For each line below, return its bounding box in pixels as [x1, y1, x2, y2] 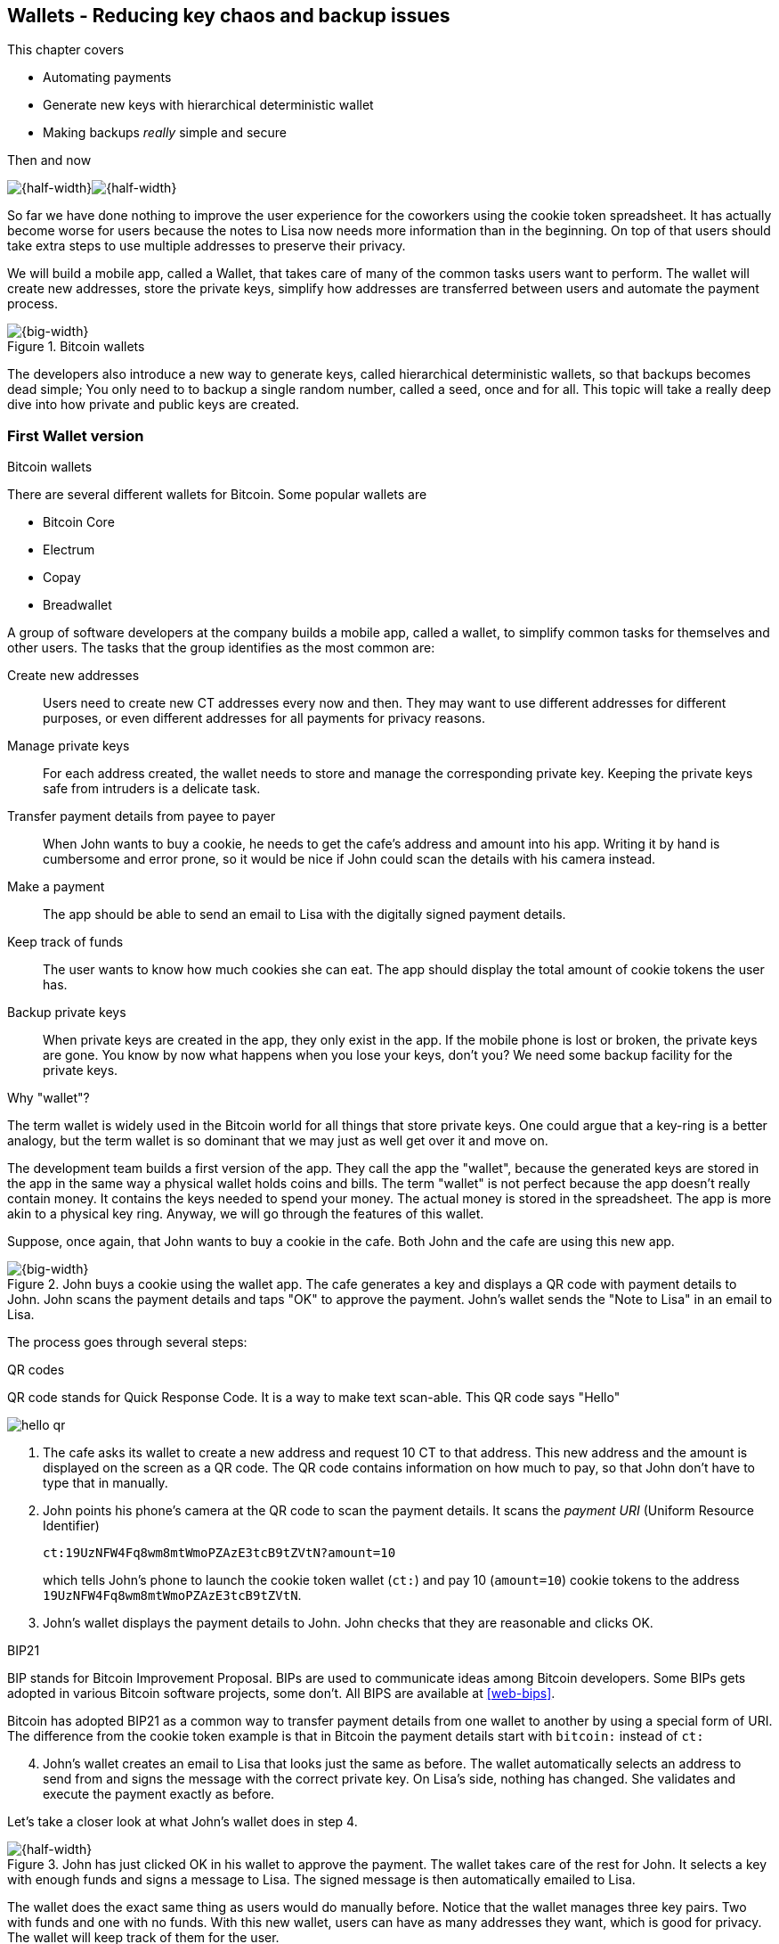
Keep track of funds [7, 934, 124, 950]
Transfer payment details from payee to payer [7, 808, 276, 824]
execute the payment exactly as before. [43, 1786, 275, 1802]
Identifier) [43, 1518, 100, 1534]
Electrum [43, 542, 95, 558]
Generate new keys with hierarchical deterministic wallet [43, 97, 374, 113]
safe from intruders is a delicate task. [43, 781, 261, 797]
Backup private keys [7, 1005, 126, 1021]
